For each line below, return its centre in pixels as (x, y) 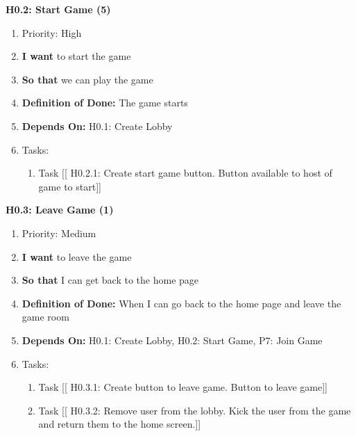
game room (45, 317)
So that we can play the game (87, 79)
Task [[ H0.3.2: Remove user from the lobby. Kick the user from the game (195, 410)
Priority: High (52, 32)
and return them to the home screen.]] (120, 424)
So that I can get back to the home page (110, 280)
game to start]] (70, 186)
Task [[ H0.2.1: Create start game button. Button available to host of (185, 173)
